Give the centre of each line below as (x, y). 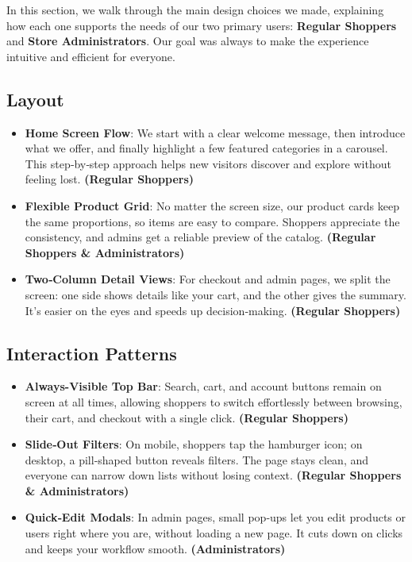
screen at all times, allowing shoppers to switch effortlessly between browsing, (214, 401)
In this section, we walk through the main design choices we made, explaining (195, 10)
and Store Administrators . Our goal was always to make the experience (188, 41)
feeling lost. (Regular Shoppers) (110, 179)
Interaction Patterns (92, 353)
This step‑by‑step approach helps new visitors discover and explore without (208, 163)
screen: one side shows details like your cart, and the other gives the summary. (216, 294)
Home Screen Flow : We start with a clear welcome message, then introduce (215, 132)
